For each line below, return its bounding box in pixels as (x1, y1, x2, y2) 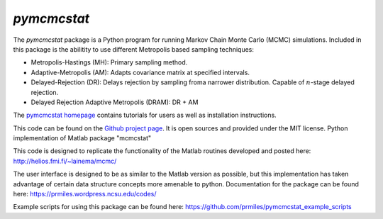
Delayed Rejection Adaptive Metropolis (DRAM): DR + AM (30, 98, 199, 106)
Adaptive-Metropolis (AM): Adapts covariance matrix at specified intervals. (30, 68, 250, 77)
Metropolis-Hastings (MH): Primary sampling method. (30, 58, 188, 67)
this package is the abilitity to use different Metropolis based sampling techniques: (13, 45, 255, 53)
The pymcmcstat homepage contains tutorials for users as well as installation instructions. (13, 111, 277, 120)
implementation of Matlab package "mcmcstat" (13, 134, 152, 142)
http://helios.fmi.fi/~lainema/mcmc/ (13, 157, 117, 165)
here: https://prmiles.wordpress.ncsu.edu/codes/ (13, 190, 157, 198)
